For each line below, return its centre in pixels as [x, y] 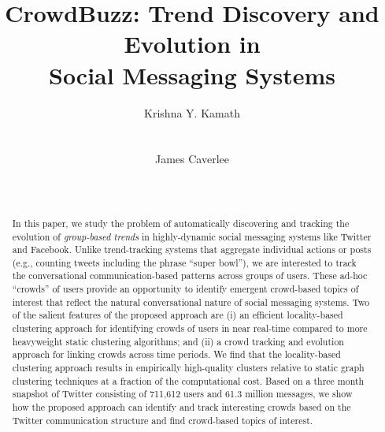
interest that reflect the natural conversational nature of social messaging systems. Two [191, 302]
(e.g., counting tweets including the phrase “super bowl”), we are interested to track [184, 262]
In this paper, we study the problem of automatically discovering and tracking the [181, 223]
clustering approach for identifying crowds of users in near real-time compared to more [190, 328]
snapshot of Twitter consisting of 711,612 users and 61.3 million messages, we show [182, 394]
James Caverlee [192, 159]
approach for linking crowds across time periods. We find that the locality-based [176, 354]
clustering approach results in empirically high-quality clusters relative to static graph [188, 368]
